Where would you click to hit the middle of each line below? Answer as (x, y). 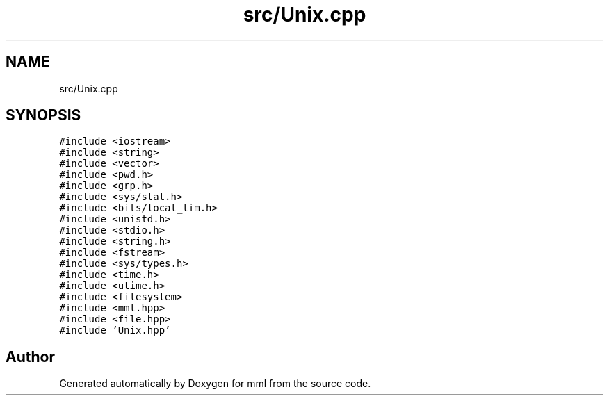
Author (30, 357)
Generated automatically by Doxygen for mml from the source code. (215, 384)
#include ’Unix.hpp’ (115, 330)
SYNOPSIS (43, 115)
